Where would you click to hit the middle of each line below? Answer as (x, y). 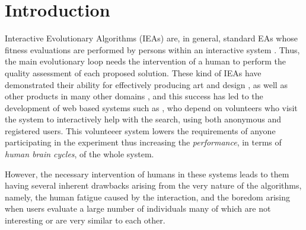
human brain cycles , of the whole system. (79, 154)
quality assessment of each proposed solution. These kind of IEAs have (133, 72)
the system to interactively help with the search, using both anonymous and (143, 119)
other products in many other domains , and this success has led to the (134, 96)
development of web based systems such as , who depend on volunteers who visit (151, 107)
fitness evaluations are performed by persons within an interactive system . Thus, (152, 49)
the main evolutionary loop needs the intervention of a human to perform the (145, 61)
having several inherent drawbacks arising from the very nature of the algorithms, (153, 185)
